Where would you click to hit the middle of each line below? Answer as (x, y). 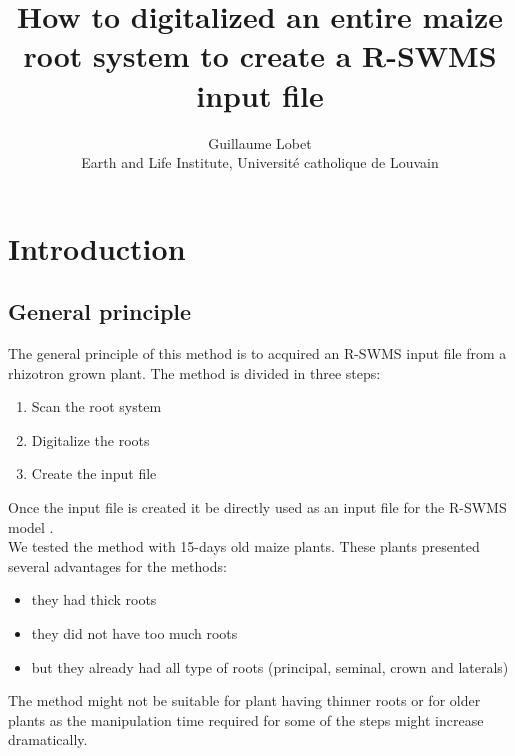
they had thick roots (94, 599)
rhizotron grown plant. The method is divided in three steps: (194, 372)
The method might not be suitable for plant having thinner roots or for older (244, 700)
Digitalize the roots (90, 439)
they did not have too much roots (134, 633)
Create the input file (94, 473)
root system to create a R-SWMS (260, 55)
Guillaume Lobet (260, 142)
